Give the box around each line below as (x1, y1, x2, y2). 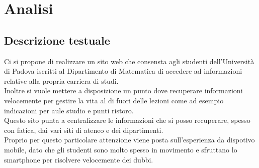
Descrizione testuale (4, 32, 110, 48)
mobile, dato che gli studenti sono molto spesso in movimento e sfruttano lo (4, 144, 237, 154)
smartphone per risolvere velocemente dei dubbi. (4, 154, 153, 164)
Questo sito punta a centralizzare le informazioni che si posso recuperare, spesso (4, 115, 250, 125)
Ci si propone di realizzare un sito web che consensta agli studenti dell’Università (4, 56, 254, 66)
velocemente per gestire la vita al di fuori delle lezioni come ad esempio (4, 95, 224, 105)
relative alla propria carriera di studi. (4, 75, 119, 86)
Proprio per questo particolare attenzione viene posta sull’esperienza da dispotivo (4, 134, 255, 145)
